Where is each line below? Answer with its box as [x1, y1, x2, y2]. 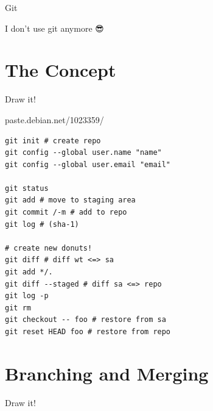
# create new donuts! [5, 243, 93, 252]
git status [5, 184, 49, 193]
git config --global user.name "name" [5, 148, 162, 157]
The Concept [5, 57, 116, 82]
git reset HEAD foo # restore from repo [5, 327, 171, 336]
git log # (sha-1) [5, 220, 79, 229]
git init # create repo [5, 136, 101, 145]
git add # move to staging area [5, 196, 136, 205]
